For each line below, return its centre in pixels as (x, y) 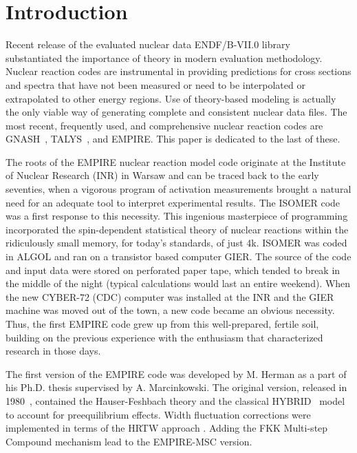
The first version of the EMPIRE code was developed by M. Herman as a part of (176, 373)
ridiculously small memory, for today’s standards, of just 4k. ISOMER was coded (176, 243)
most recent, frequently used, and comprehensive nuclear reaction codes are (164, 125)
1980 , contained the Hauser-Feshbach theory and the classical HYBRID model (175, 400)
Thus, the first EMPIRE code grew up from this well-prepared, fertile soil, (162, 324)
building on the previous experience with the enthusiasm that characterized (164, 337)
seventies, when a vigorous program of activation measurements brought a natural (178, 189)
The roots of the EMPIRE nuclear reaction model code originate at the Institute (176, 161)
